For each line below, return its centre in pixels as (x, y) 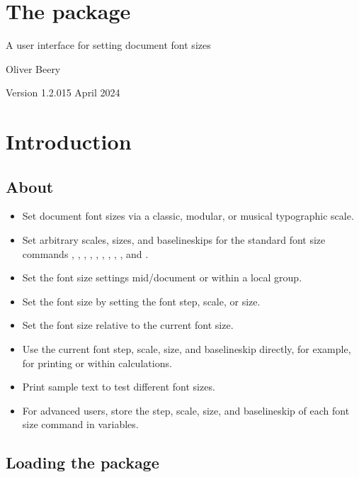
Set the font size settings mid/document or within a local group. (162, 277)
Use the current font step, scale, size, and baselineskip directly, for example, (187, 349)
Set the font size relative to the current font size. (128, 325)
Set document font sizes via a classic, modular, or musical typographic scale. (188, 216)
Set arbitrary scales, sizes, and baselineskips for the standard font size (174, 240)
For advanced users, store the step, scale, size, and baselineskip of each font (186, 410)
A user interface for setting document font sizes (108, 45)
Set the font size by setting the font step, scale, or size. (141, 301)
